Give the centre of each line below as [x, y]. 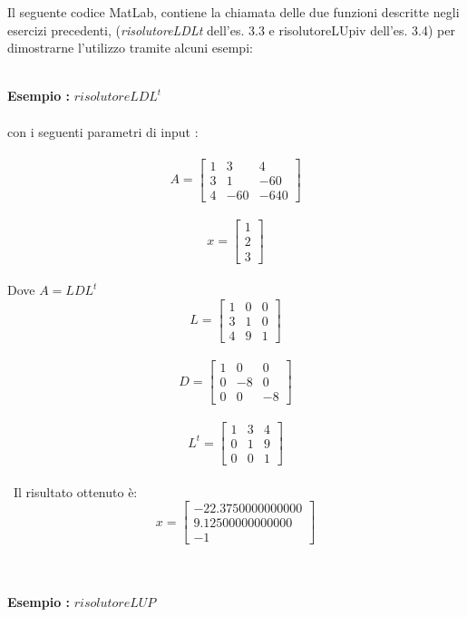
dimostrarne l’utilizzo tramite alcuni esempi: [130, 48]
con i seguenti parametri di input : [103, 131]
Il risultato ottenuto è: [75, 491]
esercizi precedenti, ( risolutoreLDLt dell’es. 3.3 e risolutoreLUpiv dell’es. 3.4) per [231, 29]
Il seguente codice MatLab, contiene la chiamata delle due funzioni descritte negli [233, 12]
